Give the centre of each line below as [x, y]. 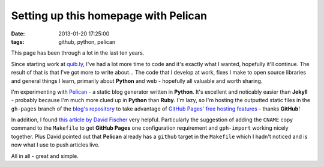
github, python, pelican [87, 41]
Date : [18, 34]
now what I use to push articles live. [55, 145]
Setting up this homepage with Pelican [109, 16]
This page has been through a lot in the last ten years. [78, 53]
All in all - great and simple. [45, 156]
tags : [18, 41]
